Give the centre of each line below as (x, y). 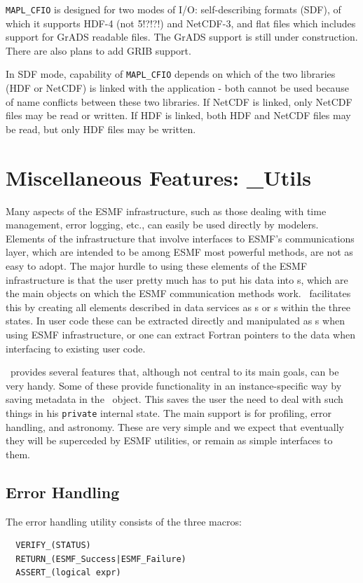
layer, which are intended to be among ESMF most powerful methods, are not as (179, 252)
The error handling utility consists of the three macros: (124, 521)
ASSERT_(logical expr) (68, 573)
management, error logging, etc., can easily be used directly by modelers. (162, 225)
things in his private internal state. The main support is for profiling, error (169, 412)
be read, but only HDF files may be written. (101, 129)
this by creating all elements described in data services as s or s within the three (178, 307)
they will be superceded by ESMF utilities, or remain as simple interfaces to (169, 440)
